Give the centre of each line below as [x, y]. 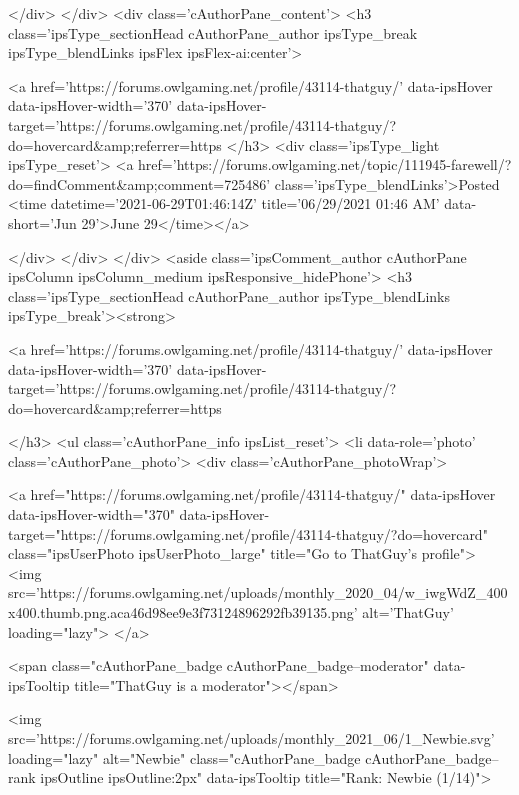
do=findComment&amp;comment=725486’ [139, 183]
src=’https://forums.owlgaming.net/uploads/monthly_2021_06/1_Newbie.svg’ [251, 738]
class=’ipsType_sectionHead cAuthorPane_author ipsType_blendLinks [229, 295]
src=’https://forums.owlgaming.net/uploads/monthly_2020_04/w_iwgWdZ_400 [258, 592]
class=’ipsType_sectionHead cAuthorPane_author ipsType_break [213, 32]
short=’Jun [42, 222]
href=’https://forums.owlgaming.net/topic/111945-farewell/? [325, 164]
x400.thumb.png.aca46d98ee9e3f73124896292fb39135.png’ [183, 612]
